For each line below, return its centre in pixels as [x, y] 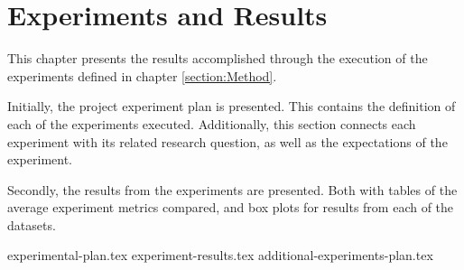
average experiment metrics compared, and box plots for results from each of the [231, 207]
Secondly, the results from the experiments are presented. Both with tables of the [232, 189]
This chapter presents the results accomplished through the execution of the [218, 58]
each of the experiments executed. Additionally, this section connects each [212, 123]
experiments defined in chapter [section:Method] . [142, 75]
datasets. [32, 224]
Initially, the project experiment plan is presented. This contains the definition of [232, 106]
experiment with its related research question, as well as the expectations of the [227, 141]
